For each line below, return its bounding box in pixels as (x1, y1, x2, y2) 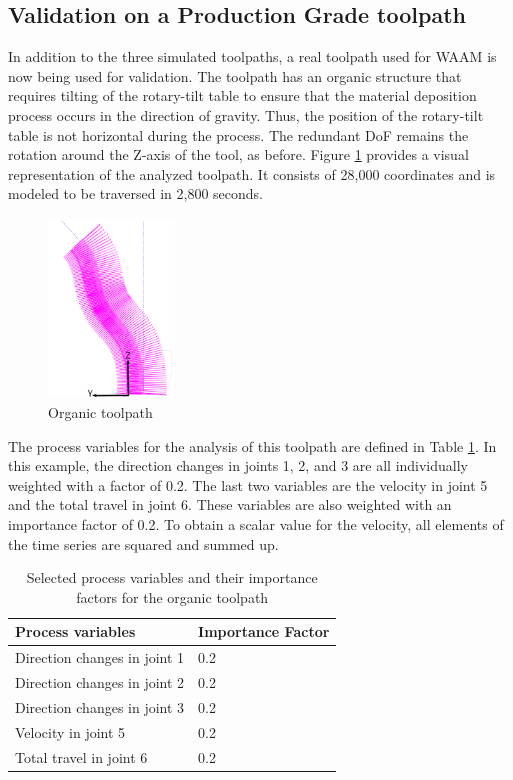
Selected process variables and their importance (26, 567, 318, 588)
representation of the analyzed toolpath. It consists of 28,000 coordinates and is (8, 163, 496, 184)
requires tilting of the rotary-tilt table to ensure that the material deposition (8, 85, 477, 106)
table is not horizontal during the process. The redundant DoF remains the (8, 124, 469, 145)
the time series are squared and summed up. (8, 533, 279, 554)
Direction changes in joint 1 (15, 647, 185, 668)
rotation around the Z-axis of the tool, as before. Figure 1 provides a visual (8, 144, 469, 165)
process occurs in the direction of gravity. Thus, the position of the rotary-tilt (8, 104, 484, 125)
